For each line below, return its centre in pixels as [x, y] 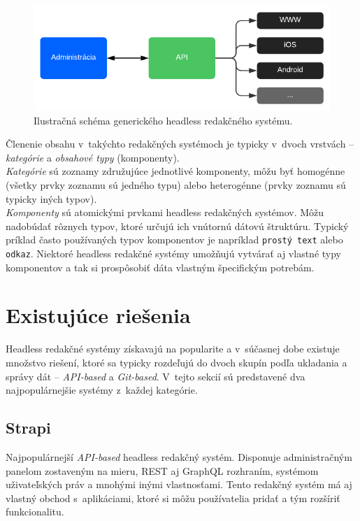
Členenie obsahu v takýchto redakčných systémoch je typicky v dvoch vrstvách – [180, 144]
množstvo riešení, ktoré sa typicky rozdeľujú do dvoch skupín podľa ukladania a [177, 362]
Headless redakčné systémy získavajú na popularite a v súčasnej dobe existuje [173, 349]
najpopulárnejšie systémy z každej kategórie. [102, 390]
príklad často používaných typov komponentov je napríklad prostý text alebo [174, 240]
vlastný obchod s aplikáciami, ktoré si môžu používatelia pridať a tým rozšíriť [173, 498]
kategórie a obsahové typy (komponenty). [93, 157]
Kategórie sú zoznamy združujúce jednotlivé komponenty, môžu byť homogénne [175, 171]
